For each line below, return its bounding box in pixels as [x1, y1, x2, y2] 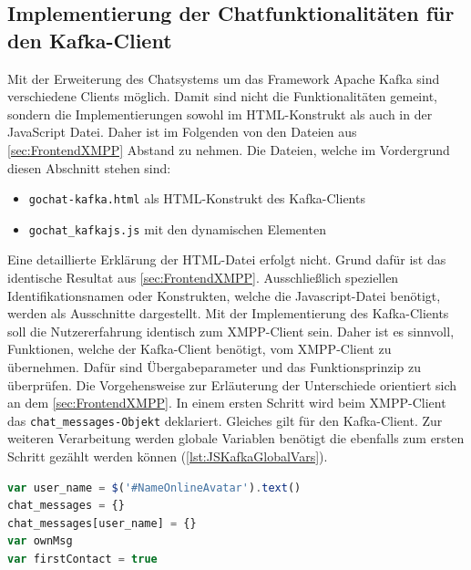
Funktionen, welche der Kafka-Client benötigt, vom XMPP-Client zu [7, 339, 392, 358]
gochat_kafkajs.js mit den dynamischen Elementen [28, 219, 326, 238]
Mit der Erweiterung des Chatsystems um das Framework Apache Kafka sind [7, 68, 440, 88]
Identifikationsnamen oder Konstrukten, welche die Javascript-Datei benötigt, [7, 285, 441, 305]
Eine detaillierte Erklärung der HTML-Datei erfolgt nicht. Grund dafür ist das [7, 250, 446, 269]
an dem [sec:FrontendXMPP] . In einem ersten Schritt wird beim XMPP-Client [7, 393, 446, 412]
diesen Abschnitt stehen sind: [7, 158, 171, 177]
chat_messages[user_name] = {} [7, 516, 197, 530]
